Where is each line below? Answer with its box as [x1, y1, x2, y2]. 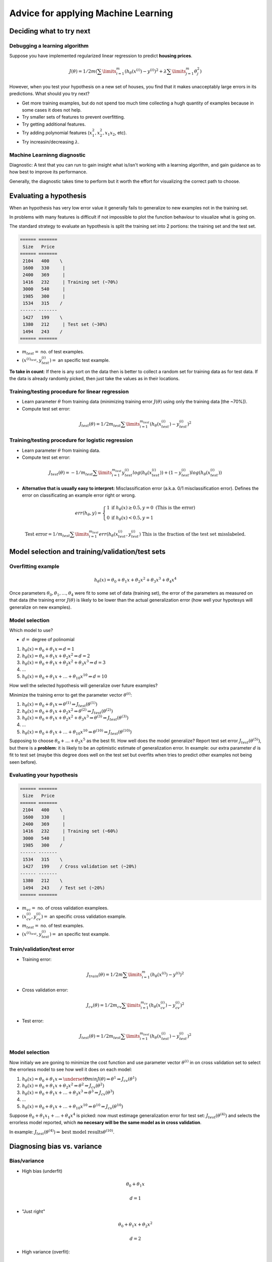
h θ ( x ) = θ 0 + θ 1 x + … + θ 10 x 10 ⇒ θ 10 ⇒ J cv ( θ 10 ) [22, 1103, 123, 1111]
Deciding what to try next [9, 27, 91, 35]
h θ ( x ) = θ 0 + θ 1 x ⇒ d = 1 [22, 646, 75, 653]
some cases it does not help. [22, 107, 82, 113]
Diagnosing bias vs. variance [9, 1142, 102, 1150]
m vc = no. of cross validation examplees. [22, 905, 109, 912]
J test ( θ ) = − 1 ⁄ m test [48, 470, 93, 477]
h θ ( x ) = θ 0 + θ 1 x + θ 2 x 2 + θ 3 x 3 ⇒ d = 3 [22, 659, 106, 667]
